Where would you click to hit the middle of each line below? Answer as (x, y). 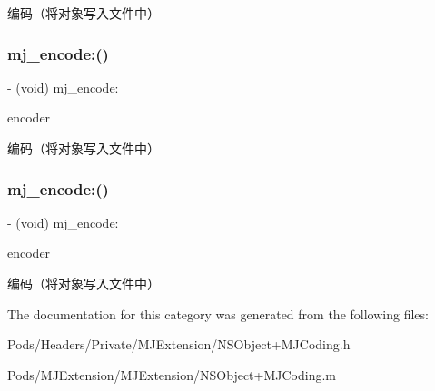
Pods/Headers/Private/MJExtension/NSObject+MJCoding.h (179, 344)
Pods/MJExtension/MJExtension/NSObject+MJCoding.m (172, 374)
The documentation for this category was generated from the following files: (218, 313)
